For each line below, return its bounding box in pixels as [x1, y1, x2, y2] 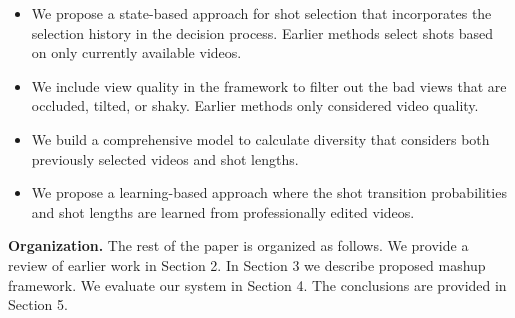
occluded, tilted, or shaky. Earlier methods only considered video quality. [31, 95, 479, 116]
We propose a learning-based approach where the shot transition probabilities [31, 182, 507, 203]
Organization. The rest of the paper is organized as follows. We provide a [8, 235, 469, 256]
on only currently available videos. [31, 42, 242, 63]
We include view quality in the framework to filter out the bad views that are [31, 75, 507, 96]
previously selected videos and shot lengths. [31, 148, 299, 169]
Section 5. [8, 294, 68, 315]
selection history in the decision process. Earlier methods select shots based [31, 22, 493, 43]
